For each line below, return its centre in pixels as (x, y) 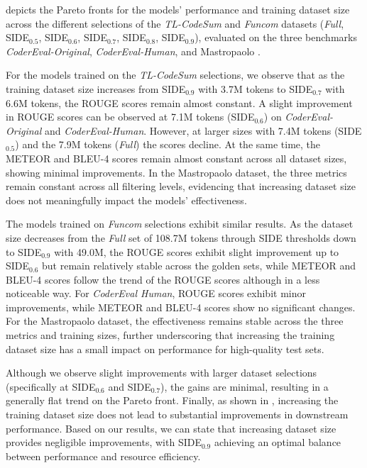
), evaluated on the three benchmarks (276, 37)
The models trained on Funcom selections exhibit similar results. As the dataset (180, 224)
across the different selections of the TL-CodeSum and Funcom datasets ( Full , (175, 23)
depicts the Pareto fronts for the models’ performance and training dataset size (178, 9)
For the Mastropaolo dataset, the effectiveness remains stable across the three (175, 321)
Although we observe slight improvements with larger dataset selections (161, 373)
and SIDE (130, 386)
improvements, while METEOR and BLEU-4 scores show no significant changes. (181, 307)
